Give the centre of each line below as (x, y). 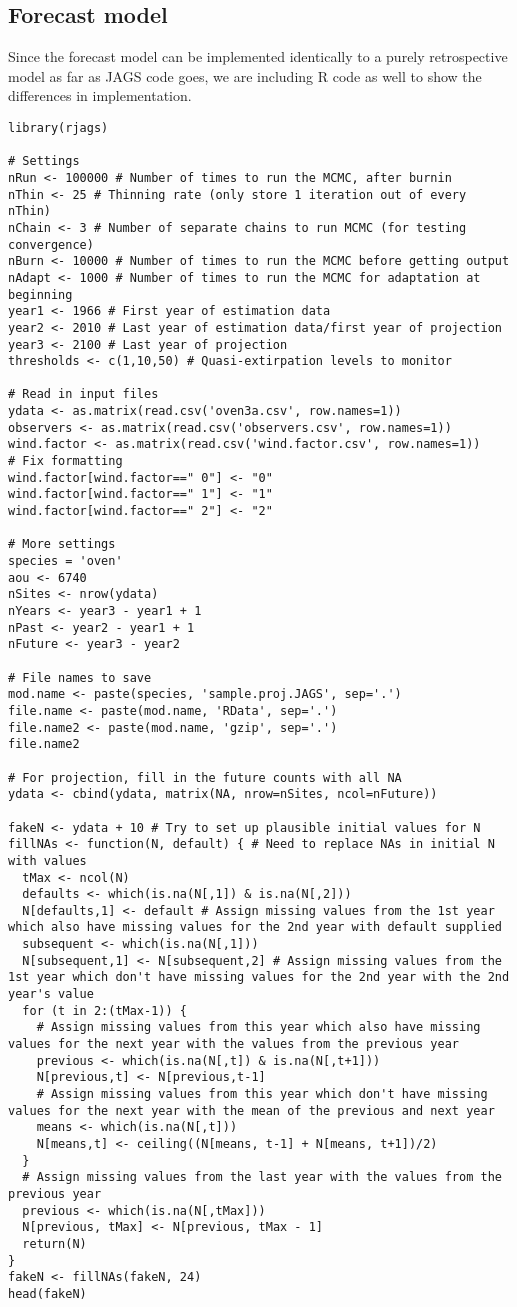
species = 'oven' (65, 561)
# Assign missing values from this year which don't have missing (262, 1094)
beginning (40, 294)
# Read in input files (83, 394)
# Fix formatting (65, 461)
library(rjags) (58, 127)
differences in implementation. (100, 95)
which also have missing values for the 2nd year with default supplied (255, 927)
